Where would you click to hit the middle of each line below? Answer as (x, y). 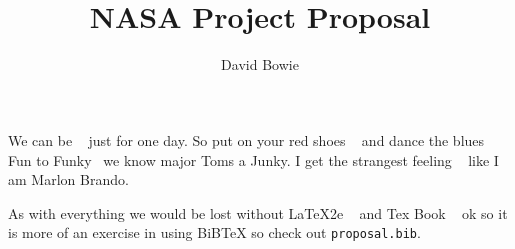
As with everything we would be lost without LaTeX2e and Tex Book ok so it (258, 212)
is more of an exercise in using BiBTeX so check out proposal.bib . (214, 232)
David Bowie (260, 64)
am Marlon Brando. (68, 179)
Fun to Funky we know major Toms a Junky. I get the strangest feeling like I (253, 159)
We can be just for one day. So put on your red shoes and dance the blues (246, 139)
